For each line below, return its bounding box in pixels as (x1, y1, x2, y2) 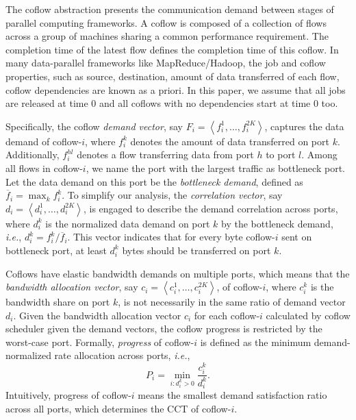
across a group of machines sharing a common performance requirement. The (5, 29, 329, 43)
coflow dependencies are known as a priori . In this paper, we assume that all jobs (5, 82, 346, 97)
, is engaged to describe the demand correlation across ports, (83, 201, 338, 215)
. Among (301, 147, 338, 162)
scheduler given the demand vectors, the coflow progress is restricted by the (5, 321, 322, 336)
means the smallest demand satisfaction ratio (138, 388, 327, 402)
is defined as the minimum (200, 334, 311, 349)
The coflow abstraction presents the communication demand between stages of (5, 2, 334, 16)
